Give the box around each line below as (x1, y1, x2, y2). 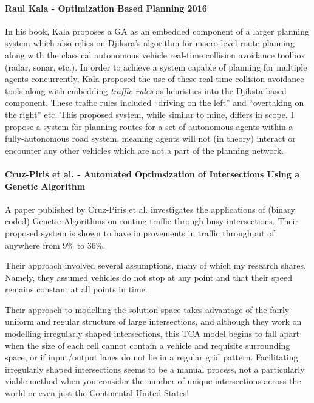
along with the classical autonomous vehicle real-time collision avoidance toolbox (5, 48, 305, 61)
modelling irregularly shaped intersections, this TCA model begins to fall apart (5, 327, 300, 340)
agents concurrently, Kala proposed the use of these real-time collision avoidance (5, 72, 304, 85)
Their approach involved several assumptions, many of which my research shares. (5, 259, 306, 272)
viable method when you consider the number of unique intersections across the (5, 374, 301, 387)
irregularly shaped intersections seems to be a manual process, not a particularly (5, 362, 305, 375)
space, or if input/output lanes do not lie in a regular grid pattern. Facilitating (5, 351, 298, 363)
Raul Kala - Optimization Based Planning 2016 (5, 1, 207, 14)
